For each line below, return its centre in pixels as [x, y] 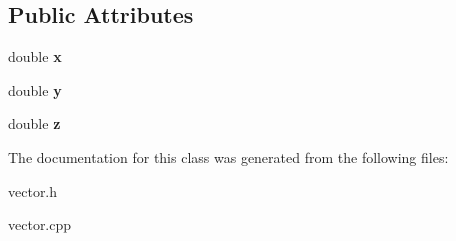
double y [35, 89]
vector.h [33, 190]
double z [34, 123]
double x [35, 56]
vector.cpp [40, 224]
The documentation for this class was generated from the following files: [228, 156]
